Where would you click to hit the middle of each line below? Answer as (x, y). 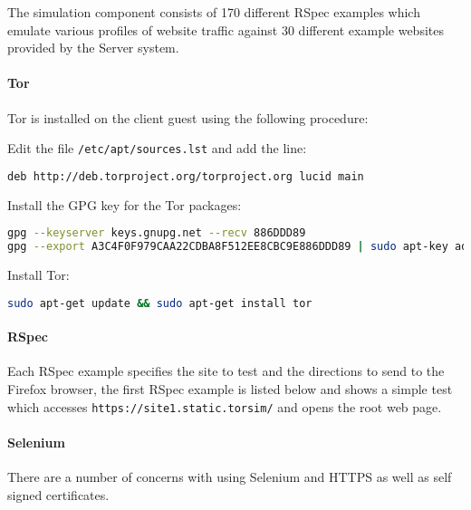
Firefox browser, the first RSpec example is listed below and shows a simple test (230, 388)
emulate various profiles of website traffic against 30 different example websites (226, 29)
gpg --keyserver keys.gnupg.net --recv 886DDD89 (157, 233)
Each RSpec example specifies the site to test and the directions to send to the (226, 371)
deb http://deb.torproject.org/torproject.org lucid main (186, 176)
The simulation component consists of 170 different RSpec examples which (214, 12)
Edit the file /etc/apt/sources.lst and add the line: (157, 148)
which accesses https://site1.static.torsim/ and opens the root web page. (225, 406)
